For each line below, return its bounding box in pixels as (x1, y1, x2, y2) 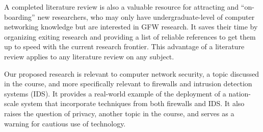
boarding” (4, 11, 35, 22)
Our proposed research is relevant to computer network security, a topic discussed (4, 68, 259, 79)
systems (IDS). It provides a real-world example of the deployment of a (4, 88, 226, 98)
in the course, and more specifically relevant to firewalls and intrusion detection (4, 78, 252, 89)
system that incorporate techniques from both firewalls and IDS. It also (21, 98, 245, 109)
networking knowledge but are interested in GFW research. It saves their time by (4, 21, 258, 32)
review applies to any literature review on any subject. (4, 51, 174, 61)
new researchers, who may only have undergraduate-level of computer (37, 11, 255, 22)
